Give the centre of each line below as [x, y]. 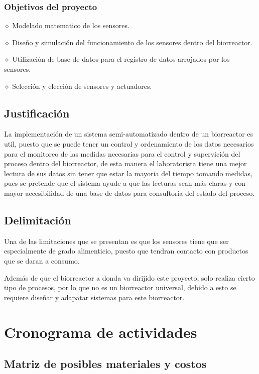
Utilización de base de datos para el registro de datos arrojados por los [121, 59]
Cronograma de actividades [101, 332]
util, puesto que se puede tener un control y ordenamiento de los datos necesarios [129, 143]
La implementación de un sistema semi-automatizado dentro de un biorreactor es [129, 134]
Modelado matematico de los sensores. [71, 25]
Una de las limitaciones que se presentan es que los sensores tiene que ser [116, 241]
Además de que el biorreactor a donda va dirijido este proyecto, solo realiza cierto [129, 277]
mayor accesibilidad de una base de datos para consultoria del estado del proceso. [129, 193]
